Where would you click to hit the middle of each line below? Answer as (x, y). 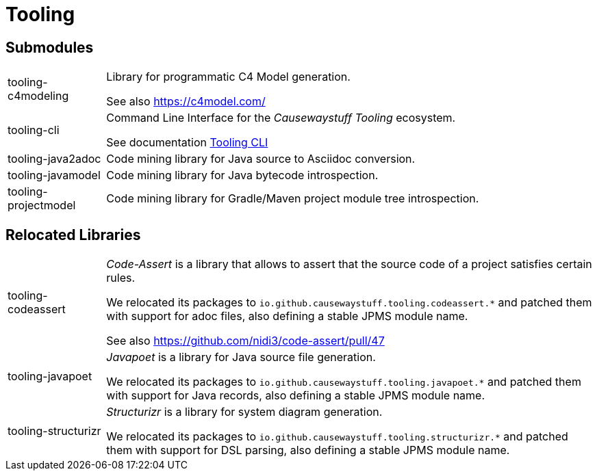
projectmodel (42, 206)
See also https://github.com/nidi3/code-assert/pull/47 (245, 341)
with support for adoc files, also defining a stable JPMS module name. (287, 316)
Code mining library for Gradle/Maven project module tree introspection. (293, 199)
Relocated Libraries (73, 235)
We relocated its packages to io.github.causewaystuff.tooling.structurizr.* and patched (337, 437)
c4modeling (38, 96)
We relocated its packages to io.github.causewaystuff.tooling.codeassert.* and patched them (349, 303)
